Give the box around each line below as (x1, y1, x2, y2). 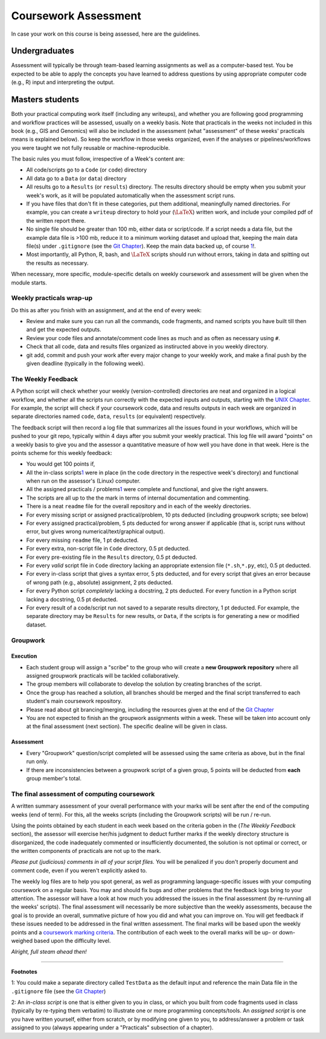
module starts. (11, 278, 48, 286)
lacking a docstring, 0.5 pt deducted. (26, 596, 118, 603)
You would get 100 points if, (26, 460, 95, 468)
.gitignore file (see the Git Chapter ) (11, 988, 106, 995)
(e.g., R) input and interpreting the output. (11, 79, 115, 86)
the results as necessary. (26, 259, 89, 266)
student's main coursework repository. (26, 698, 123, 705)
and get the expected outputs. (26, 326, 102, 333)
